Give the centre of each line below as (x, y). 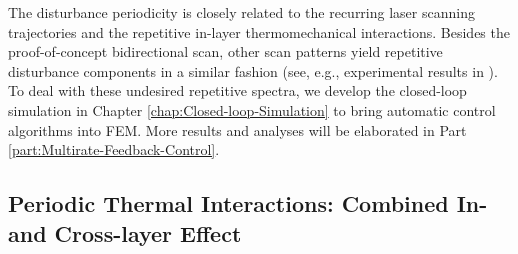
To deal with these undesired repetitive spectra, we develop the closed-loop (237, 90)
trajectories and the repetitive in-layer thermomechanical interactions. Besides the (259, 31)
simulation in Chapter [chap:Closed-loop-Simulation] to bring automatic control (252, 109)
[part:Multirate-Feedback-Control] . (114, 149)
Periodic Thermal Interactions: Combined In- (248, 203)
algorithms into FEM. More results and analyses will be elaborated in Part (237, 129)
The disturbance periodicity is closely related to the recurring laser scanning (241, 12)
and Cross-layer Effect (125, 232)
